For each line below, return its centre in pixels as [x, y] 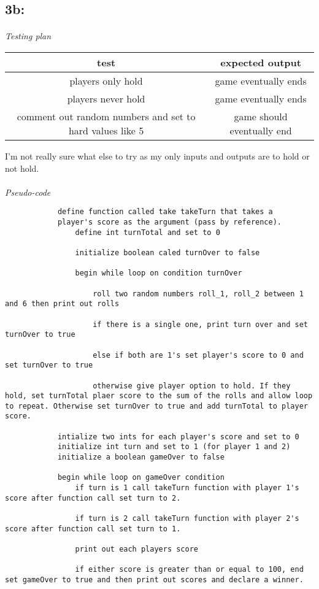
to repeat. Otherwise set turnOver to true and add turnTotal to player [156, 406]
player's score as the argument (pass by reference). [170, 222]
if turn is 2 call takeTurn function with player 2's [187, 519]
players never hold [106, 98]
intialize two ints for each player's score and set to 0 [178, 437]
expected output [261, 62]
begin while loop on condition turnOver [159, 273]
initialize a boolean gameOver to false [141, 457]
